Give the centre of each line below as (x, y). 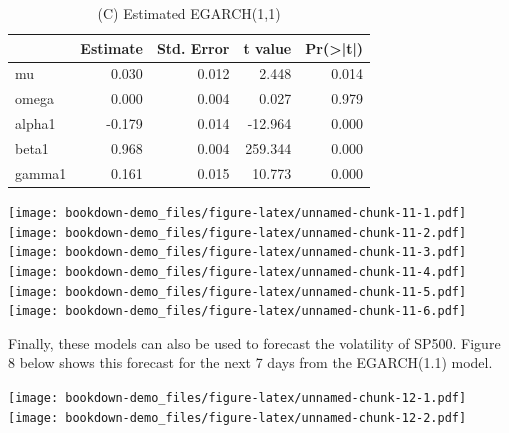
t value (267, 47)
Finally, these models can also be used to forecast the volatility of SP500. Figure (254, 342)
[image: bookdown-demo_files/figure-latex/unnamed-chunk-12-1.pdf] (237, 398)
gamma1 (41, 172)
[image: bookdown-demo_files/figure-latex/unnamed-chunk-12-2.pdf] (237, 417)
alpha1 (35, 123)
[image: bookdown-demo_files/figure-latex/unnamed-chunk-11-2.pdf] (237, 232)
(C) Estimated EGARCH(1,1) (189, 13)
